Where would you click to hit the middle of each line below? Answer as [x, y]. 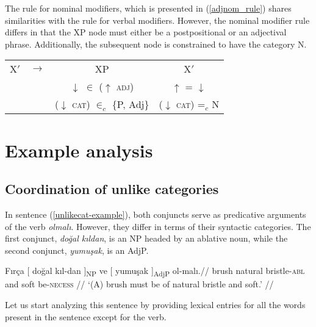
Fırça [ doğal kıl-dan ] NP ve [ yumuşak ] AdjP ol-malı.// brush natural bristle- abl [155, 271]
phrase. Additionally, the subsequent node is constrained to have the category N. [156, 44]
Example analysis [79, 150]
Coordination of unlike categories [112, 189]
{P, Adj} [131, 104]
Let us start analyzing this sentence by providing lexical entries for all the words [155, 305]
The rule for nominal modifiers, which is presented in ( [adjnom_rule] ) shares [148, 8]
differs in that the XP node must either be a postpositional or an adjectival [146, 32]
